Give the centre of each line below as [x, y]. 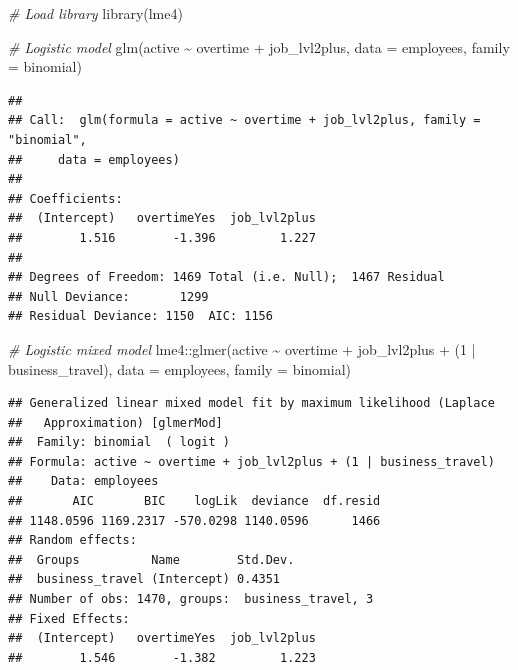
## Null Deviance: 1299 [108, 296]
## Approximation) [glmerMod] [115, 422]
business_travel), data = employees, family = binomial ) [180, 368]
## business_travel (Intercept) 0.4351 [144, 579]
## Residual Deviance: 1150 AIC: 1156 [140, 316]
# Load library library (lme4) [95, 13]
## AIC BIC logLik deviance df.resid [194, 501]
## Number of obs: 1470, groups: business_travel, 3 [191, 599]
